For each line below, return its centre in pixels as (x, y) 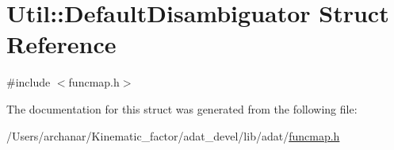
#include (29, 82)
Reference (61, 44)
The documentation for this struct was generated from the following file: (182, 108)
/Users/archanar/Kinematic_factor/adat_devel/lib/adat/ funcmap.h (173, 135)
